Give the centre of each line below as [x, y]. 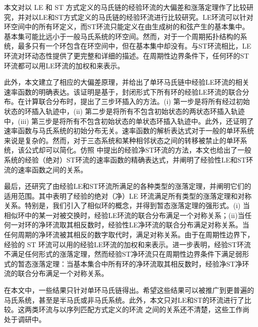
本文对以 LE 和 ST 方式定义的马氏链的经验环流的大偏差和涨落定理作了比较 [125, 7]
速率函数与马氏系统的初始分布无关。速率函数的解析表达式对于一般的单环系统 [129, 131]
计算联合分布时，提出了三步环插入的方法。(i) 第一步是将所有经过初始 [137, 101]
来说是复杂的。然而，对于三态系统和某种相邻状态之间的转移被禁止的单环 [122, 140]
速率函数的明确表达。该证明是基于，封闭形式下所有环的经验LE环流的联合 [123, 91]
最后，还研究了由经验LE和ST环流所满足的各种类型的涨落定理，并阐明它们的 [128, 186]
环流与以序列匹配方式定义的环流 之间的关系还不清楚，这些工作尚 [144, 309]
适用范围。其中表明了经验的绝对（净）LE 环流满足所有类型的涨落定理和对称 [128, 195]
